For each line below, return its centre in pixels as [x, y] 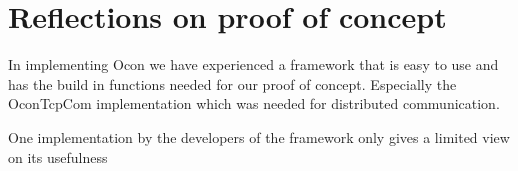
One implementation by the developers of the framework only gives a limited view [259, 136]
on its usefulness [58, 156]
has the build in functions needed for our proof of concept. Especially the [232, 83]
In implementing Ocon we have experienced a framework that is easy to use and [253, 64]
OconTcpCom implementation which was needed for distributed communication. [254, 103]
